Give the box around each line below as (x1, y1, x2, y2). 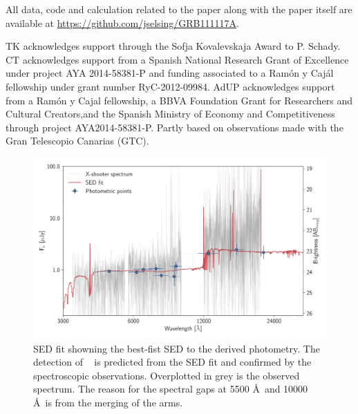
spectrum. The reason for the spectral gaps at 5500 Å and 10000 (33, 382, 308, 396)
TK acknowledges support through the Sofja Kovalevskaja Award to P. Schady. (6, 39, 341, 53)
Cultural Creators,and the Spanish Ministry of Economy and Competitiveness (6, 106, 335, 121)
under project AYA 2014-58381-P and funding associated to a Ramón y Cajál (6, 66, 334, 80)
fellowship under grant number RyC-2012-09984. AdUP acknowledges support (6, 79, 335, 93)
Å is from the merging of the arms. (33, 395, 183, 409)
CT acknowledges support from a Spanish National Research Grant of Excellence (6, 52, 349, 66)
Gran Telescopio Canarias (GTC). (6, 133, 149, 148)
